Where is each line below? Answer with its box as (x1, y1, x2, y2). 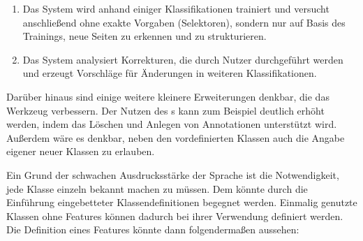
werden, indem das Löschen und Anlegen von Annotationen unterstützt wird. (6, 117, 337, 131)
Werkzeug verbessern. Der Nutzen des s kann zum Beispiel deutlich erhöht (6, 103, 325, 117)
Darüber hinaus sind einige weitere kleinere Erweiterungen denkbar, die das (6, 89, 329, 103)
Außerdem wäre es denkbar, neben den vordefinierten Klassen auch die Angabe (6, 130, 345, 145)
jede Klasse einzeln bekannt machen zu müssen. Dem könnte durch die (6, 181, 308, 196)
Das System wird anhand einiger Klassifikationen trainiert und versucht (22, 1, 329, 15)
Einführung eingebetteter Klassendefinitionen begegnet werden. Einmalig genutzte (6, 195, 357, 210)
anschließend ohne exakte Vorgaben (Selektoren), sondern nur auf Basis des (22, 15, 346, 29)
